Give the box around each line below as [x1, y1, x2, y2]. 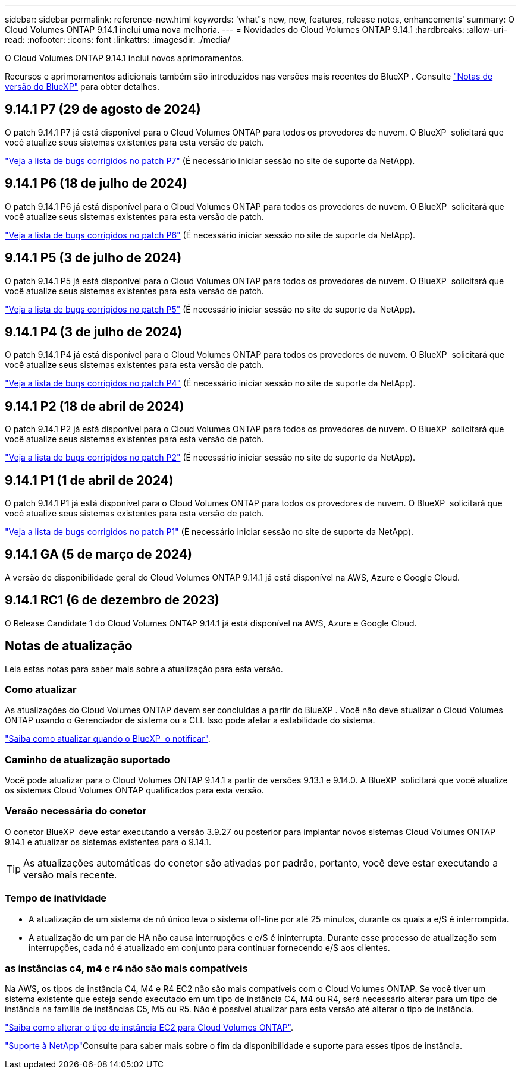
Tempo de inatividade [5, 892, 107, 905]
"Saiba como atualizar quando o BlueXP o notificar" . [5, 733, 211, 744]
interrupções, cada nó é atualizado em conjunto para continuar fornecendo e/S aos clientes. [29, 942, 390, 953]
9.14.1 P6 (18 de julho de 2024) [5, 176, 187, 191]
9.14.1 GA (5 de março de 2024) [5, 547, 192, 562]
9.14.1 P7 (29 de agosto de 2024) [5, 102, 201, 117]
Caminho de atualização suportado [5, 753, 170, 766]
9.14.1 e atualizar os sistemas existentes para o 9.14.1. [5, 836, 212, 847]
